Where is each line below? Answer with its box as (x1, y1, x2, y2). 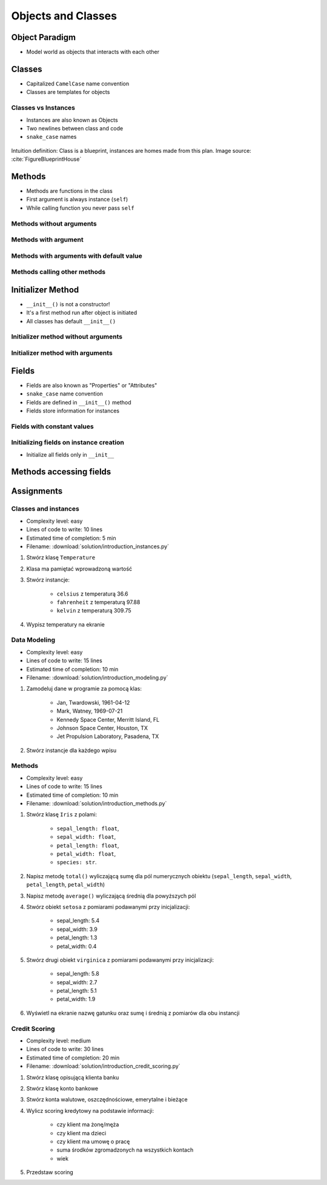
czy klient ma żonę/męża (56, 1121, 119, 1128)
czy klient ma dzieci (56, 1129, 107, 1136)
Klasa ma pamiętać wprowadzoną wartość (26, 565, 133, 572)
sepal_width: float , (56, 833, 116, 841)
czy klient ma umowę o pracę (56, 1138, 130, 1145)
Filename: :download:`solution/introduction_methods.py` (26, 800, 167, 807)
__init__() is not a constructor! (26, 300, 110, 307)
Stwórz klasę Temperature (26, 554, 96, 561)
